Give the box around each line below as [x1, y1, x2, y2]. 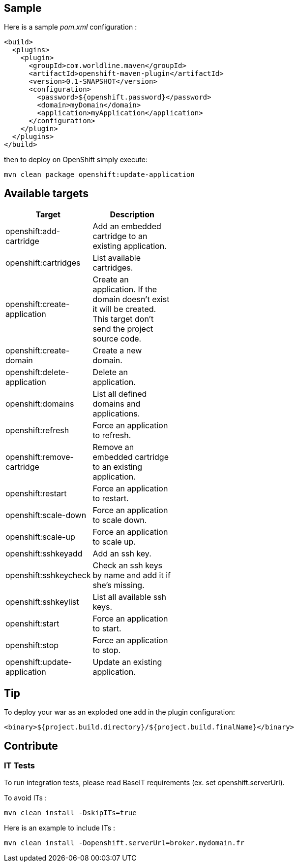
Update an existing [92, 657, 162, 667]
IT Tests [4, 760, 35, 770]
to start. [92, 624, 121, 634]
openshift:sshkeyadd [5, 549, 83, 559]
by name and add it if [92, 570, 171, 581]
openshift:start [5, 619, 60, 629]
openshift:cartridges [5, 258, 81, 268]
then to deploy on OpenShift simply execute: [4, 155, 148, 164]
